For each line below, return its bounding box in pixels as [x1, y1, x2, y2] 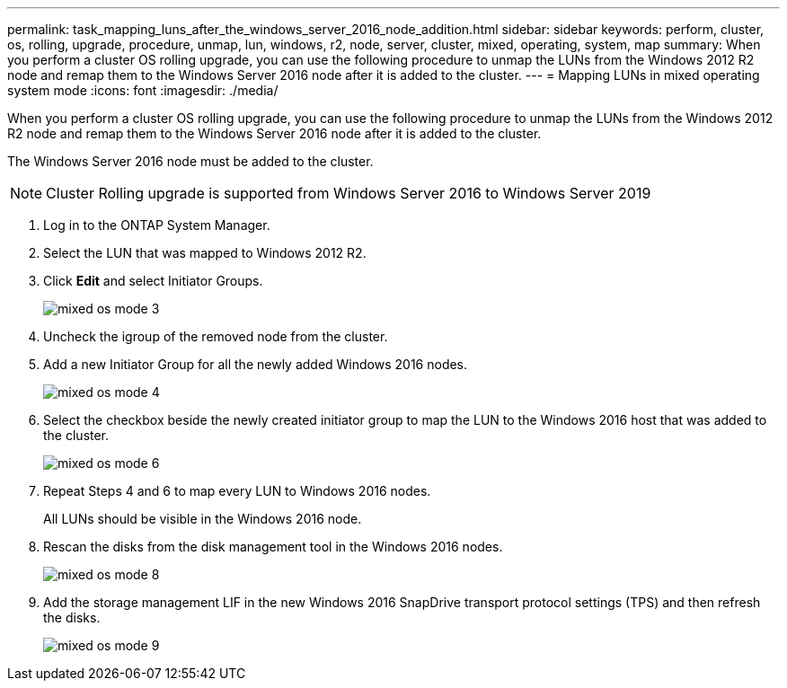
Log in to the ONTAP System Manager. [43, 217, 270, 233]
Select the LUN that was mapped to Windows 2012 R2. [43, 245, 367, 260]
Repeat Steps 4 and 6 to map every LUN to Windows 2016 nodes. [43, 483, 431, 498]
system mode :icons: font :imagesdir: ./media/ [7, 83, 279, 98]
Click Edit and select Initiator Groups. [43, 273, 263, 288]
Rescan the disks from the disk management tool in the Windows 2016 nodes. [43, 539, 503, 554]
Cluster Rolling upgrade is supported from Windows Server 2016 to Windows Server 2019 [46, 184, 651, 202]
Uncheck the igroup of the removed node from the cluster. [43, 329, 388, 344]
